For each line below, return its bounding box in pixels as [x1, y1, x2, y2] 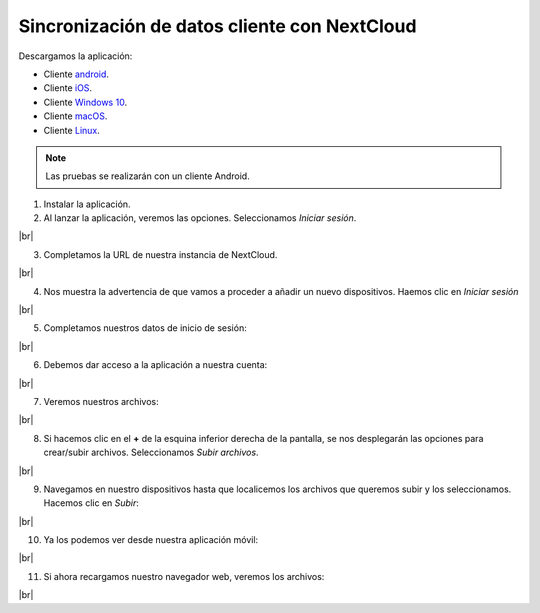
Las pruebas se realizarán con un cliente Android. [45, 170, 250, 182]
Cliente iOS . [43, 82, 93, 94]
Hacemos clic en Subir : [43, 497, 140, 509]
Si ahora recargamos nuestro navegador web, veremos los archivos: [43, 570, 325, 582]
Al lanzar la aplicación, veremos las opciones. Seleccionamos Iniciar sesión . [43, 212, 357, 224]
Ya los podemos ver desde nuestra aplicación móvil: [43, 534, 259, 546]
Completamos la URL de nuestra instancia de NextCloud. [43, 248, 278, 260]
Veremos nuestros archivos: [43, 395, 159, 407]
